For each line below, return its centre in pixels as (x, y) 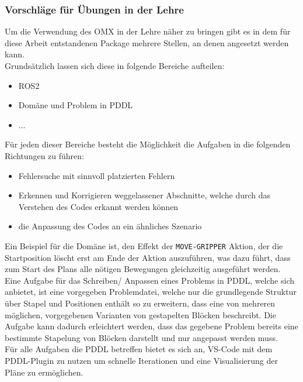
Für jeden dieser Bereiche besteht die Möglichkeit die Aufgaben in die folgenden (148, 144)
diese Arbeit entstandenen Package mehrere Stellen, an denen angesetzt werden (147, 42)
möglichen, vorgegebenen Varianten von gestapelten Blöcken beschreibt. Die (140, 314)
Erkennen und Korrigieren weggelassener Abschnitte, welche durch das (144, 195)
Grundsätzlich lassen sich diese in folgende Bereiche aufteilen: (115, 66)
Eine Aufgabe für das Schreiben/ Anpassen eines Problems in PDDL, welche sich (150, 280)
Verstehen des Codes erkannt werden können (98, 206)
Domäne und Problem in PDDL (76, 105)
